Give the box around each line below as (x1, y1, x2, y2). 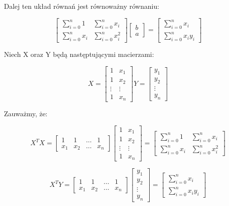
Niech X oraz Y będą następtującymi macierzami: (4, 49, 154, 59)
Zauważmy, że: (4, 108, 48, 119)
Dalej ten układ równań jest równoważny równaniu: (4, 1, 160, 11)
